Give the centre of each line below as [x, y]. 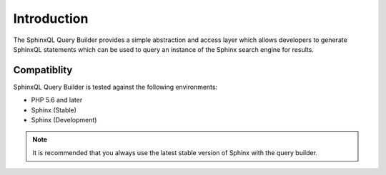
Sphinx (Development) [64, 120]
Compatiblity [43, 70]
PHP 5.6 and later [57, 100]
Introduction [51, 18]
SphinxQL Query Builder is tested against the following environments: [115, 87]
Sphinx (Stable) [54, 110]
